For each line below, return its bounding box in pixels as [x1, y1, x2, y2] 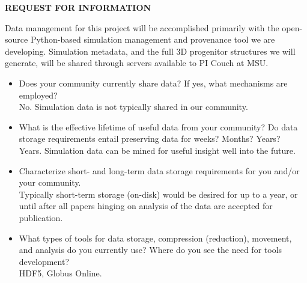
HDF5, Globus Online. [19, 267, 102, 279]
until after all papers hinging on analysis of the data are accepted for [19, 199, 273, 212]
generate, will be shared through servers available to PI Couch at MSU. [5, 56, 269, 69]
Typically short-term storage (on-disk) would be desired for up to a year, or [19, 187, 298, 200]
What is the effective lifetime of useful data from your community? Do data [19, 120, 298, 133]
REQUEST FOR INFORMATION [5, 1, 151, 13]
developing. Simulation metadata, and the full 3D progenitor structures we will [5, 44, 296, 57]
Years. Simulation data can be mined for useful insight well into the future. [19, 144, 296, 156]
